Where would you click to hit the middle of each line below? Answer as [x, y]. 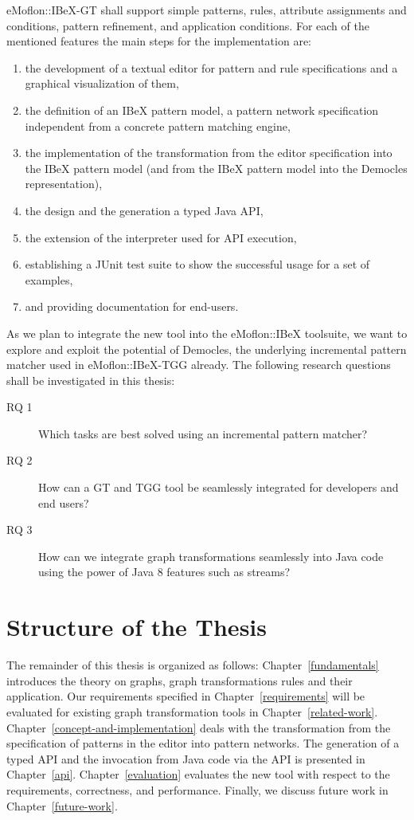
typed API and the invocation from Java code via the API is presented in [186, 758]
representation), [64, 184]
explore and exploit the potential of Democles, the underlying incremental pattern [207, 349]
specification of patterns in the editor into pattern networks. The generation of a [203, 743]
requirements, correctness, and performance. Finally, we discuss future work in [197, 789]
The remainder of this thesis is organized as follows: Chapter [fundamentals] [193, 665]
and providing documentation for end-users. [132, 306]
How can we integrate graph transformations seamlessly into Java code [211, 556]
